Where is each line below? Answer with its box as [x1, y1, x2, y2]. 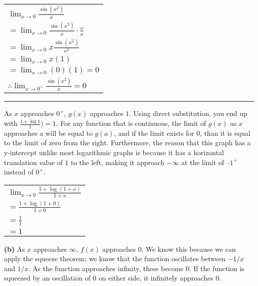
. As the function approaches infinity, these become [28, 263, 184, 273]
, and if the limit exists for [114, 127, 194, 138]
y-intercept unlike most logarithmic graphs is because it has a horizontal [4, 147, 224, 158]
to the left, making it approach [70, 157, 165, 167]
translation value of [4, 157, 63, 167]
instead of [4, 167, 34, 177]
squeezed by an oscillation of [4, 273, 91, 283]
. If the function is [189, 263, 245, 273]
